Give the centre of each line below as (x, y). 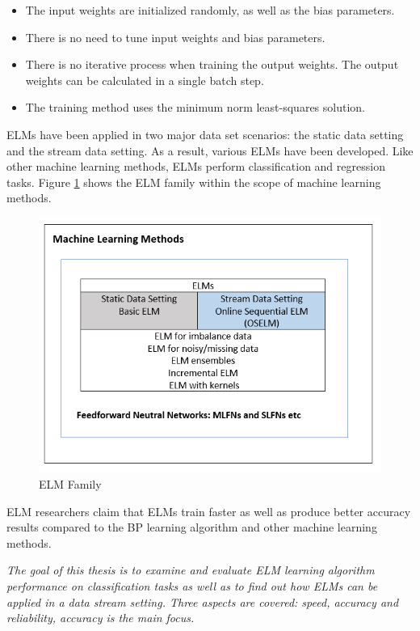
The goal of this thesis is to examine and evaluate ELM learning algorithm (191, 570)
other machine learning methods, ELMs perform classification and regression (196, 166)
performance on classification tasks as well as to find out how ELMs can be (192, 585)
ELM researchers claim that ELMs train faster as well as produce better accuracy (209, 511)
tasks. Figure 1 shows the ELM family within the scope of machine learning (194, 182)
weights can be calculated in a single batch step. (145, 80)
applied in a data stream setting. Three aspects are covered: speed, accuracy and (203, 601)
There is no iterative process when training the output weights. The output (212, 64)
